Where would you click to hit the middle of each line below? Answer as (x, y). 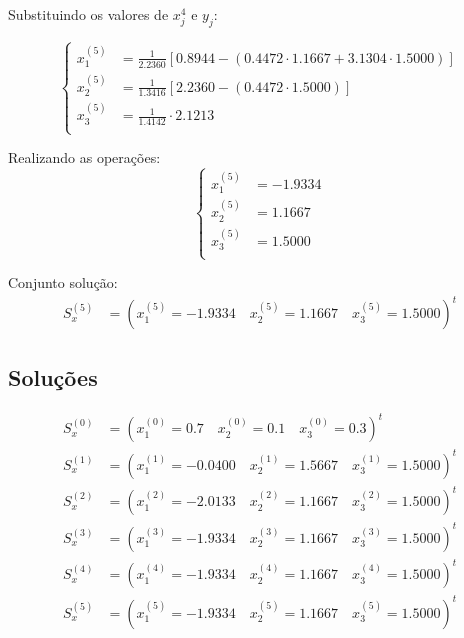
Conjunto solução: (63, 282)
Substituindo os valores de (88, 14)
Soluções (53, 376)
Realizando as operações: (84, 157)
